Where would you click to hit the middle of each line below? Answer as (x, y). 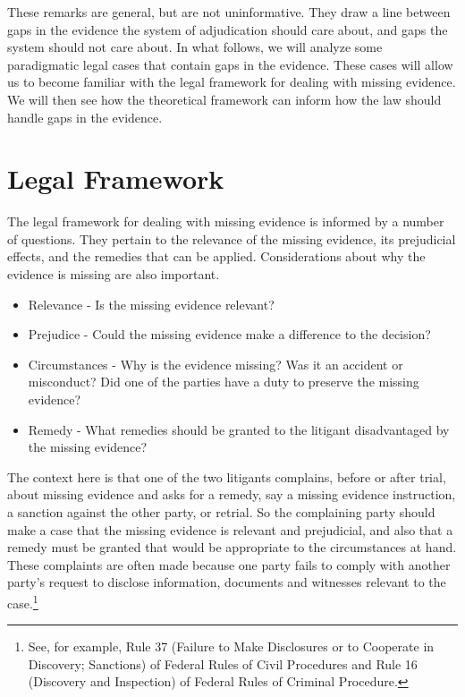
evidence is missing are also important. (114, 274)
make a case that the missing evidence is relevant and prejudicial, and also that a (230, 529)
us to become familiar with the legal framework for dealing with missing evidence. (232, 82)
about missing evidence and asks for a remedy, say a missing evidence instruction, (232, 494)
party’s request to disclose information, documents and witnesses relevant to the (227, 582)
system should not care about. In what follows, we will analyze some (195, 47)
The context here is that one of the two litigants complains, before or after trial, (227, 476)
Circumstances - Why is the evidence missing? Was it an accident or (216, 364)
